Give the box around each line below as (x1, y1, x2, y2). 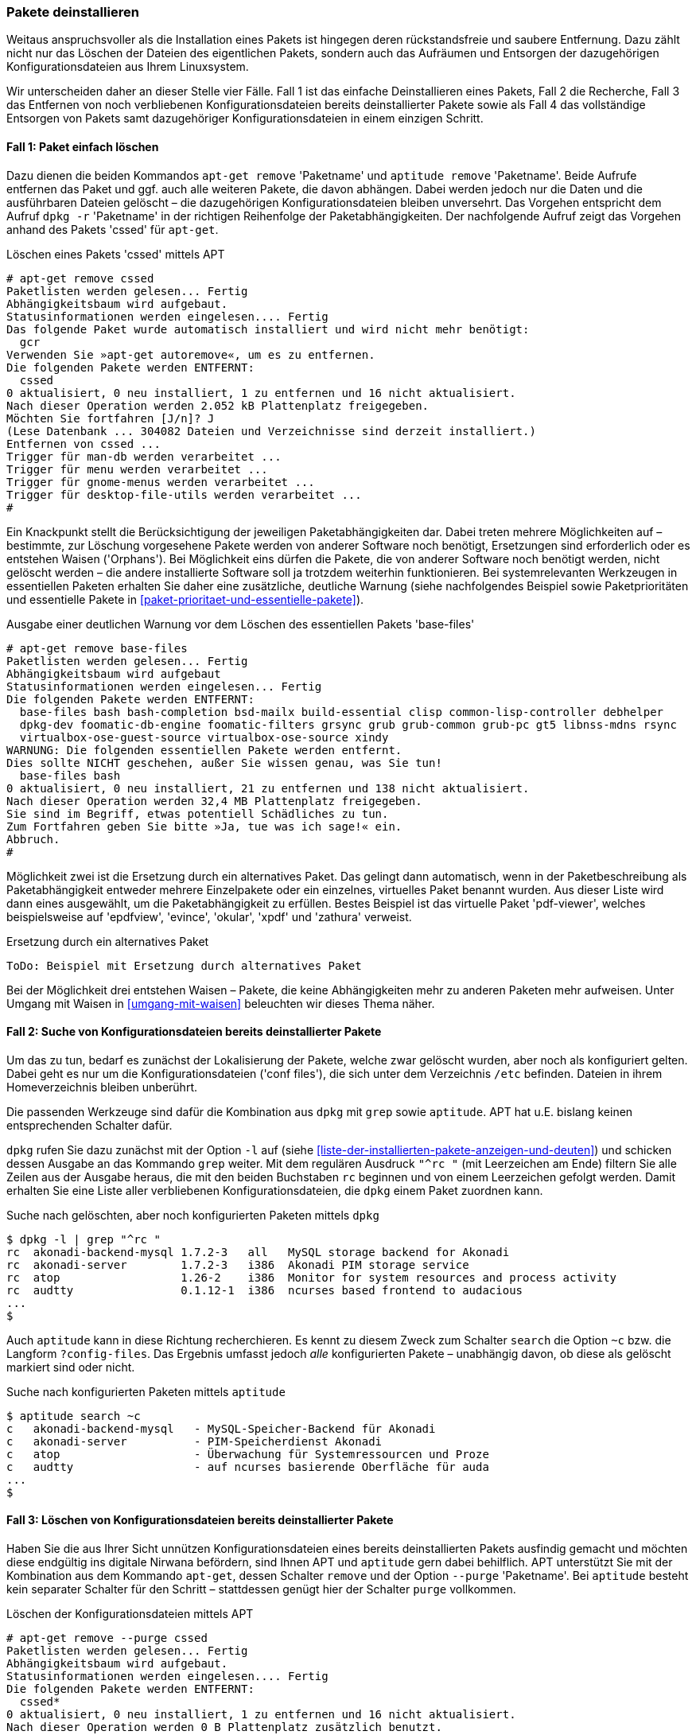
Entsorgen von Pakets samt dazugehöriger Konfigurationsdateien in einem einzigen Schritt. (6, 111, 484, 126)
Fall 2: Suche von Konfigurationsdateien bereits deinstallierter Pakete (6, 1025, 382, 1039)
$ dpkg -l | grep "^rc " (6, 1232, 161, 1246)
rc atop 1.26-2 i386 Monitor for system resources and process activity (6, 1270, 617, 1284)
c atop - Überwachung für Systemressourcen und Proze (6, 1447, 489, 1461)
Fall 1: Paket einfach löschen (6, 139, 159, 154)
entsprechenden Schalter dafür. (6, 1118, 173, 1132)
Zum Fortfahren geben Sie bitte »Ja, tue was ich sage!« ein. (6, 819, 402, 833)
